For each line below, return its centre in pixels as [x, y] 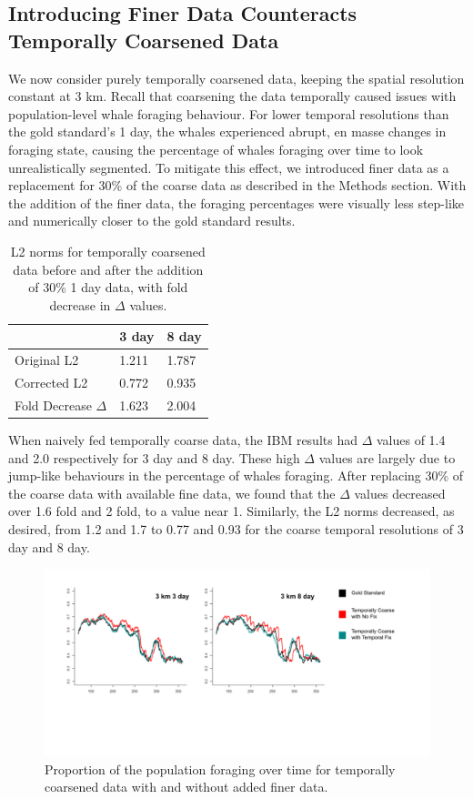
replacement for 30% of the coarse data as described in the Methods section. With [237, 185]
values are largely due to [387, 457]
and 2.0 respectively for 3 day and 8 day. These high [154, 457]
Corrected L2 [51, 382]
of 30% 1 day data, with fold [108, 287]
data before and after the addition [108, 269]
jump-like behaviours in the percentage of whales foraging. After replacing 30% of [236, 475]
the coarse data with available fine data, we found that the [172, 493]
